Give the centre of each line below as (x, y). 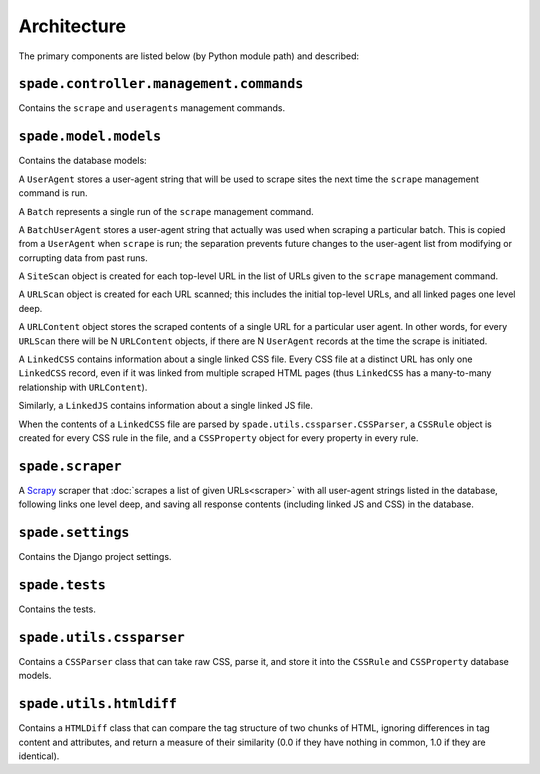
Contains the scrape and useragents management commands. (152, 108)
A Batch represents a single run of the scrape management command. (166, 211)
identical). (39, 756)
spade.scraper (70, 466)
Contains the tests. (57, 609)
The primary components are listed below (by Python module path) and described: (189, 56)
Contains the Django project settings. (95, 557)
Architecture (72, 26)
